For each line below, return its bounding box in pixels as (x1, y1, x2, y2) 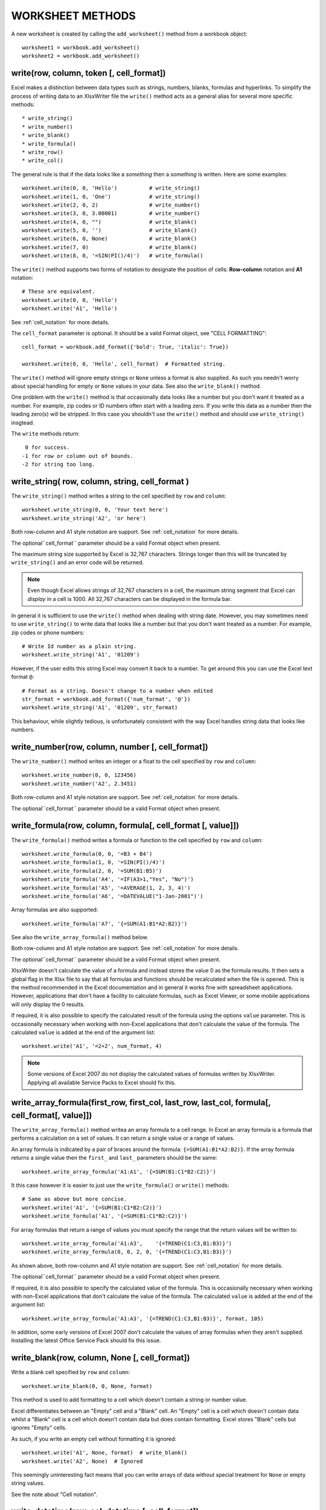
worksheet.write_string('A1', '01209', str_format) (22, 704, 178, 711)
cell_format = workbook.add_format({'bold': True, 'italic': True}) (22, 344, 229, 350)
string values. (11, 1480, 45, 1487)
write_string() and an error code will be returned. (11, 559, 144, 566)
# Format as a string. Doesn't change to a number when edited (22, 687, 213, 694)
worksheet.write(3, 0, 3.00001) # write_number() (22, 210, 200, 217)
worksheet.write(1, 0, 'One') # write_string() (22, 193, 200, 200)
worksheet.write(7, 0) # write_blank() (22, 243, 197, 251)
